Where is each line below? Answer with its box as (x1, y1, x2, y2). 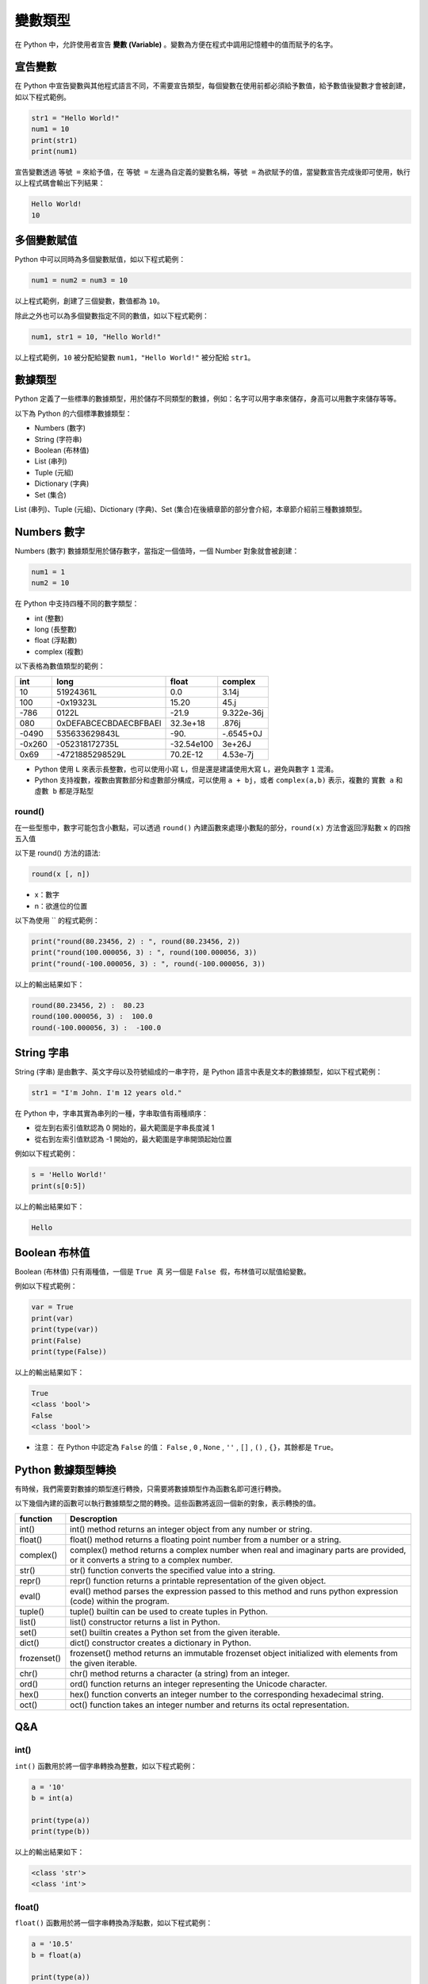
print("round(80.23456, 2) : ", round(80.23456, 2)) (31, 937, 241, 946)
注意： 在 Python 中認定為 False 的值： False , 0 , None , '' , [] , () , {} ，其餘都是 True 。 (34, 1443, 338, 1452)
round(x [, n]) (31, 870, 90, 879)
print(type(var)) (31, 1325, 99, 1334)
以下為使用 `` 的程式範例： (14, 916, 100, 925)
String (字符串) (34, 434, 82, 444)
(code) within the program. (70, 1595, 170, 1606)
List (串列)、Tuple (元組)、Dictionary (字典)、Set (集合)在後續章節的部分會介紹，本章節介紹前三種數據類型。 (14, 505, 367, 513)
